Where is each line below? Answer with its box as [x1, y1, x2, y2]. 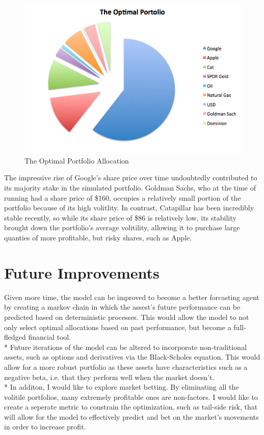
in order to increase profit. [4, 421, 86, 432]
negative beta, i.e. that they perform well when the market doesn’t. [4, 371, 215, 382]
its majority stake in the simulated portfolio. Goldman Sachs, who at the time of [4, 182, 256, 193]
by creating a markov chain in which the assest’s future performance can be [4, 302, 241, 312]
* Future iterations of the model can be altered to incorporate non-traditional [4, 341, 247, 352]
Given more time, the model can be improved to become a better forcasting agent [4, 291, 259, 302]
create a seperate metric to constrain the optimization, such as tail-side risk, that [4, 401, 258, 412]
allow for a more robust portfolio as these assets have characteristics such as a [4, 361, 248, 372]
